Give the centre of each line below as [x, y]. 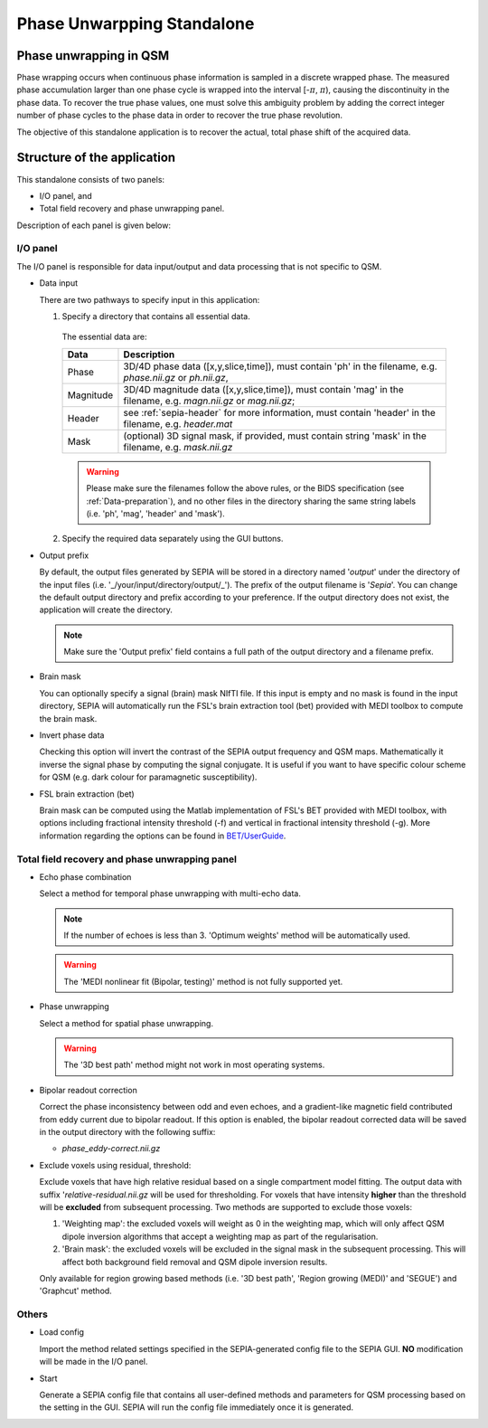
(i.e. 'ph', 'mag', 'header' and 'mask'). [155, 513]
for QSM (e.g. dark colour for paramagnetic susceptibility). [148, 777]
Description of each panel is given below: [94, 225]
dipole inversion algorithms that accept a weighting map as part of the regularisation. [220, 1236]
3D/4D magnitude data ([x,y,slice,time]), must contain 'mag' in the [263, 389]
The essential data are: [104, 337]
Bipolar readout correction [88, 1090]
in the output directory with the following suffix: [127, 1132]
